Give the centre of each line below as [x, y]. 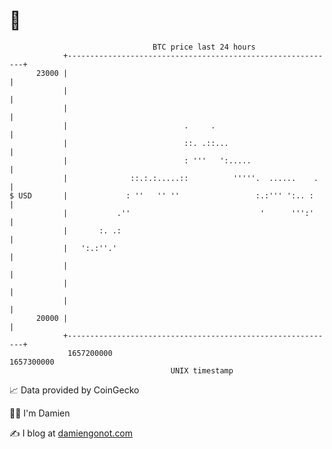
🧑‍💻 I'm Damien [40, 413]
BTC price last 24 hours [204, 47]
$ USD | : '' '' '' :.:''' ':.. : [161, 195]
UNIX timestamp [202, 370]
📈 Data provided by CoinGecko [74, 390]
